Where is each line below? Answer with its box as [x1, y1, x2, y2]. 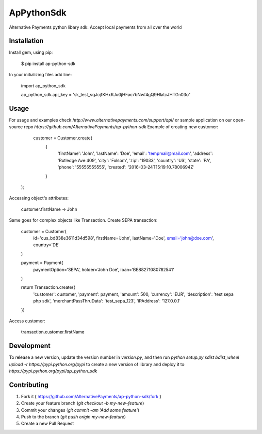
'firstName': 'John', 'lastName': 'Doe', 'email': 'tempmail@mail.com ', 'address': [57, 150, 213, 156]
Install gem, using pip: [9, 50, 53, 55]
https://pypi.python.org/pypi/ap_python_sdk [9, 368, 97, 374]
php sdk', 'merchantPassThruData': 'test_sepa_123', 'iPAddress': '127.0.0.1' [33, 298, 180, 304]
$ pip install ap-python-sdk [21, 61, 76, 67]
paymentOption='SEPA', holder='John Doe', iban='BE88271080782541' [33, 267, 175, 272]
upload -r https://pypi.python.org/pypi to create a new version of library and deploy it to [9, 361, 184, 367]
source [9, 124, 23, 130]
